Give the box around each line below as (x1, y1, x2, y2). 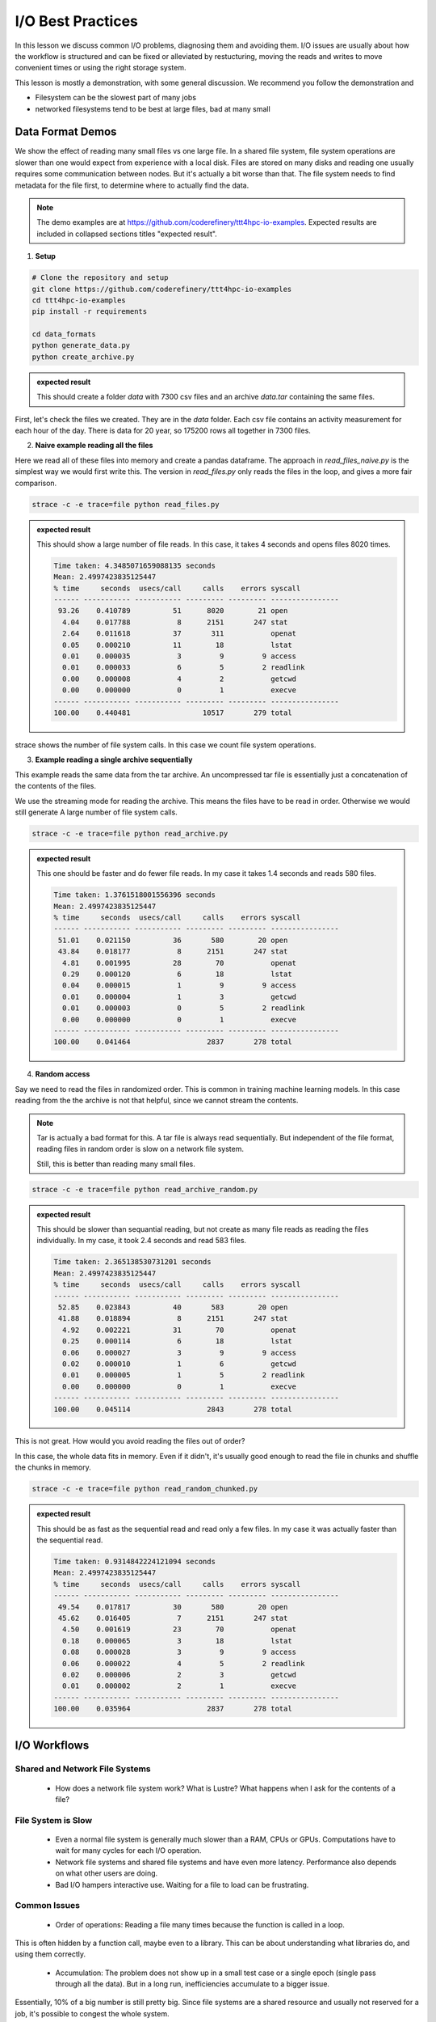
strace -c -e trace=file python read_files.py (31, 500, 220, 509)
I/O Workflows (15, 1739, 90, 1753)
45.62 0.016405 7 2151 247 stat (57, 1614, 288, 1622)
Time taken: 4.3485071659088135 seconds (53, 560, 216, 570)
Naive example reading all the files (35, 441, 153, 451)
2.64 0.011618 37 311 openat (61, 629, 297, 638)
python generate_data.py (31, 341, 131, 350)
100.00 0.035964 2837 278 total (53, 1704, 292, 1714)
